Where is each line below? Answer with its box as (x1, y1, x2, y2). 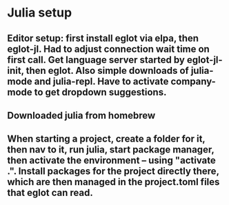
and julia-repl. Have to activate (34, 75, 169, 87)
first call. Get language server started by (7, 54, 185, 66)
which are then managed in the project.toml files (7, 176, 220, 188)
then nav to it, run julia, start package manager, (7, 144, 215, 156)
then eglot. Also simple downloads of (26, 64, 190, 77)
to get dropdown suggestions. (34, 86, 167, 98)
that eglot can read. (7, 187, 93, 199)
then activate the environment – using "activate (7, 155, 216, 166)
